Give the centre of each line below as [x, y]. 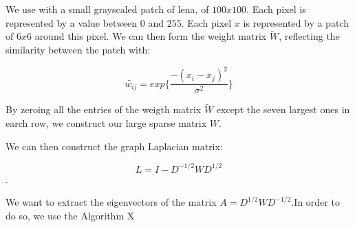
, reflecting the [309, 36]
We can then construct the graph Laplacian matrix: [114, 146]
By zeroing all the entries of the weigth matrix [104, 109]
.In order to [315, 202]
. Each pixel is [276, 9]
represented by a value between [72, 22]
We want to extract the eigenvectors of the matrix [111, 202]
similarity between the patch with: [78, 49]
